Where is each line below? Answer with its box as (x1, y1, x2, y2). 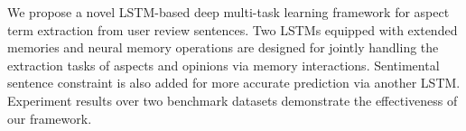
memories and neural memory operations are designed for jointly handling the (7, 38, 439, 57)
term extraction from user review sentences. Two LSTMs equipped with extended (7, 20, 458, 39)
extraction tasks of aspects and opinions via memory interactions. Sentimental (7, 55, 440, 74)
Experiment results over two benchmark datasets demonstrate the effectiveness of (7, 90, 458, 109)
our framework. (7, 108, 92, 127)
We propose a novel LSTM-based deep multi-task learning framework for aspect (7, 3, 450, 21)
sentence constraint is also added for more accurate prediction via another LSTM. (7, 73, 461, 92)
